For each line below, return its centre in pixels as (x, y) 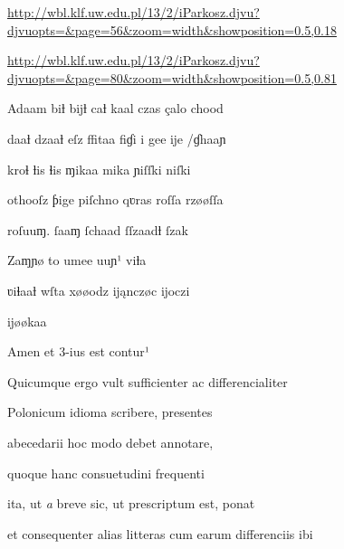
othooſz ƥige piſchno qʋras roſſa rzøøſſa (115, 199)
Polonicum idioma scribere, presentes (110, 412)
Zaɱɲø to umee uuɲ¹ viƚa (77, 260)
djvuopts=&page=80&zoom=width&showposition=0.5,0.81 (172, 77)
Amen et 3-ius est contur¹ (78, 351)
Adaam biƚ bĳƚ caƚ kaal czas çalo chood (115, 108)
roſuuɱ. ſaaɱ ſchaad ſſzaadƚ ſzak (98, 229)
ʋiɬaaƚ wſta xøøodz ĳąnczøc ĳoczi (99, 290)
